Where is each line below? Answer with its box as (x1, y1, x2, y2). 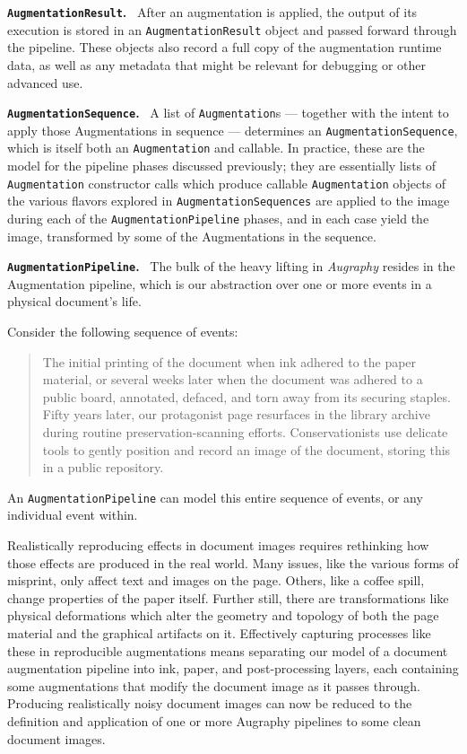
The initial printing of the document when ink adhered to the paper (42, 352, 417, 371)
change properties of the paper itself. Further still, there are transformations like (7, 588, 449, 607)
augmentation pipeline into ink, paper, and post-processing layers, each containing (7, 659, 459, 678)
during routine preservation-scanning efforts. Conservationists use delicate (42, 423, 448, 442)
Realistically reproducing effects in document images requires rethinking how (7, 536, 429, 555)
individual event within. (7, 505, 138, 524)
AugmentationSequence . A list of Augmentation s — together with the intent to (7, 103, 449, 122)
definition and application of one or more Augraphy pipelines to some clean (7, 712, 421, 730)
